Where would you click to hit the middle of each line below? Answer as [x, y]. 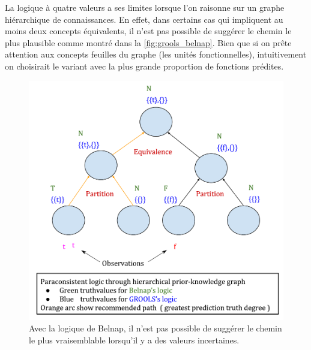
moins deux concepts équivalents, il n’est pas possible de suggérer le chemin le [148, 31]
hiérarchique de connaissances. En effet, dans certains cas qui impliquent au [144, 19]
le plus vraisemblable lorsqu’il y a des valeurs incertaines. [134, 340]
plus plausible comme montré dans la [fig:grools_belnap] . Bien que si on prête [148, 42]
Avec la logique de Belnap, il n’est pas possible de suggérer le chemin [155, 328]
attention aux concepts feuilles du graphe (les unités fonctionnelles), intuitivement [156, 54]
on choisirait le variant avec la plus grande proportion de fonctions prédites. [144, 66]
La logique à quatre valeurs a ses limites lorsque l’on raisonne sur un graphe [145, 7]
